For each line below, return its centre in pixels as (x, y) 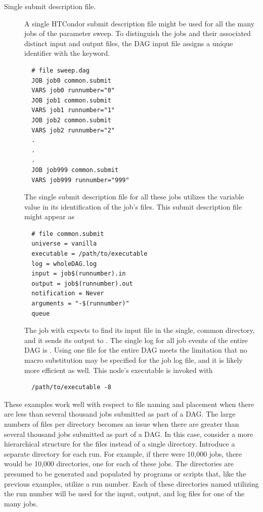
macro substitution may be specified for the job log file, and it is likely (134, 360)
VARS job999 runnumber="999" (80, 180)
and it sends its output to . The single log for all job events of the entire (136, 340)
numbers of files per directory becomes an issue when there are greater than (122, 423)
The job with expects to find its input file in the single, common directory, (140, 330)
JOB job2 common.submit (71, 120)
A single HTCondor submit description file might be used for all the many (140, 23)
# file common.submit (68, 234)
